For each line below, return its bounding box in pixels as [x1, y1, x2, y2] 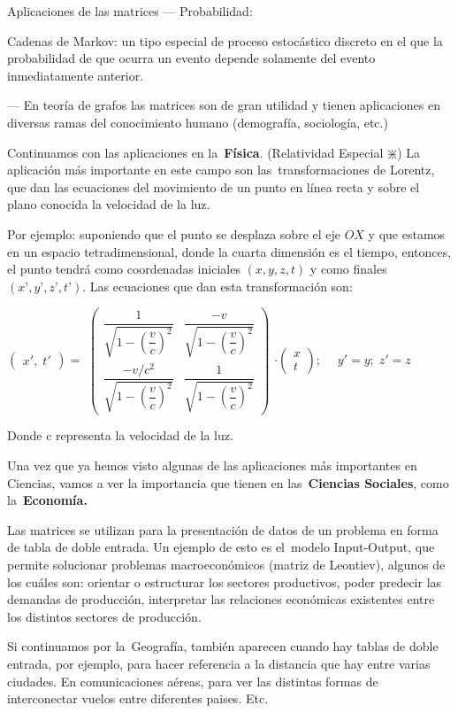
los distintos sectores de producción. [7, 607, 202, 625]
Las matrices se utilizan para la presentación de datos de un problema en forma [7, 520, 439, 539]
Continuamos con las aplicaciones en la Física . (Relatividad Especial [7, 143, 384, 161]
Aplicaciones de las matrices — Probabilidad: [7, 2, 253, 19]
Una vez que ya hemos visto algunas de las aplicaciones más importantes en [7, 456, 417, 475]
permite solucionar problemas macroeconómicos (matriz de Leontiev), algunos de [7, 555, 446, 573]
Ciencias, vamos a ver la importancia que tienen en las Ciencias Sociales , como [7, 473, 449, 492]
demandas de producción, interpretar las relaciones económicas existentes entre [7, 590, 435, 608]
